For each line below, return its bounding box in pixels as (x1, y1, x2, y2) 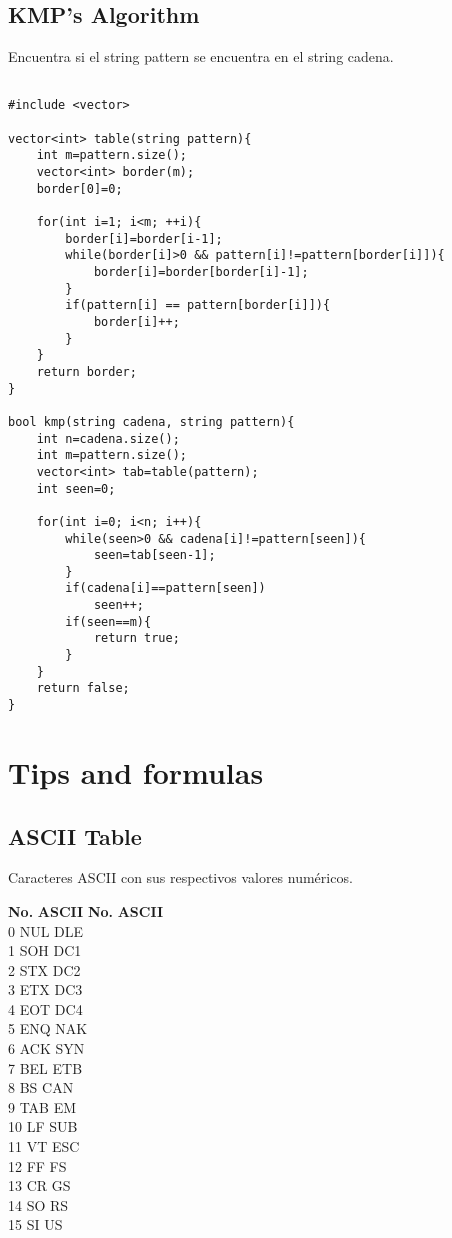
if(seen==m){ (65, 614, 152, 629)
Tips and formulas (8, 751, 264, 792)
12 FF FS (8, 1155, 67, 1176)
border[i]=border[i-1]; (65, 231, 223, 246)
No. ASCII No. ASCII (8, 900, 164, 921)
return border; (36, 364, 137, 379)
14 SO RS (8, 1194, 69, 1215)
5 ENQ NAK (8, 1018, 88, 1039)
